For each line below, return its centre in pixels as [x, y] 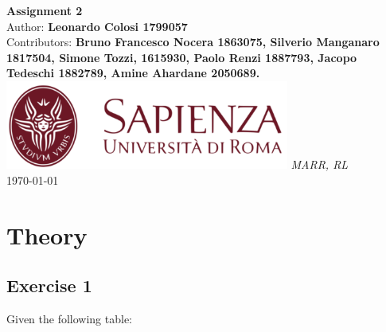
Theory [47, 234]
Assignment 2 [45, 10]
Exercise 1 [49, 285]
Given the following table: [70, 318]
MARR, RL [320, 164]
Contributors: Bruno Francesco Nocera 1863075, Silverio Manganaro [193, 42]
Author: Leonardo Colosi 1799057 [97, 26]
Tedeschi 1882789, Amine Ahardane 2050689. [133, 73]
